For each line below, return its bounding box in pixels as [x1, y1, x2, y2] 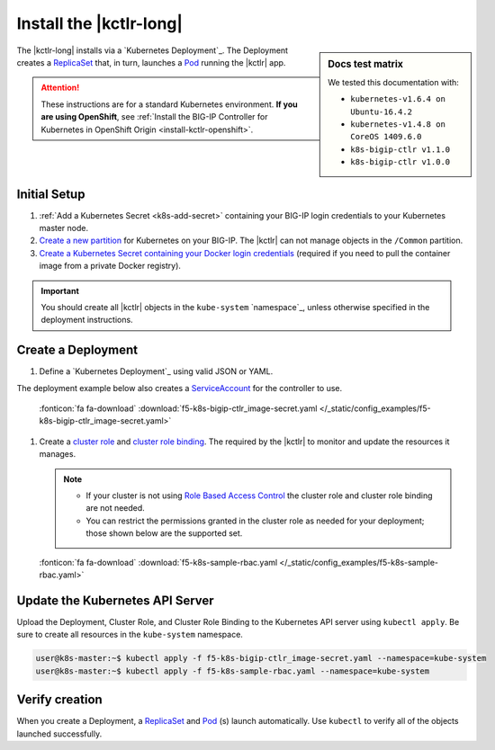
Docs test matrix [328, 58, 404, 70]
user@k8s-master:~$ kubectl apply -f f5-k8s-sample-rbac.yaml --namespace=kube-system [35, 665, 430, 676]
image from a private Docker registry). [39, 261, 182, 272]
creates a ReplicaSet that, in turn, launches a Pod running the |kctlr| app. [16, 57, 286, 67]
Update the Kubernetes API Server [16, 593, 215, 608]
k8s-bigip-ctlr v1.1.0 [350, 144, 451, 155]
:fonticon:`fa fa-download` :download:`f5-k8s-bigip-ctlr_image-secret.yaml [39, 403, 318, 414]
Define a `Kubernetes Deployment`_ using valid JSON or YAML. [39, 366, 274, 377]
